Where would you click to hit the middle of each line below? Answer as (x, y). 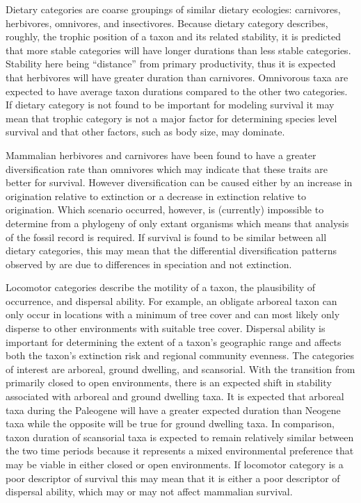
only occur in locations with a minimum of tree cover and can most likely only (173, 314)
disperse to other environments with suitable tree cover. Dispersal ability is (166, 328)
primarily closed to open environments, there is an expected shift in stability (169, 382)
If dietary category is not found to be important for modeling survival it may (170, 105)
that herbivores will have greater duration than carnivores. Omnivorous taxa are (177, 77)
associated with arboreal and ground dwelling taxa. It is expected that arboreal (175, 396)
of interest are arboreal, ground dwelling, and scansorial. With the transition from (180, 369)
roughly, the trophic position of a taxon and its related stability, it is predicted (173, 36)
